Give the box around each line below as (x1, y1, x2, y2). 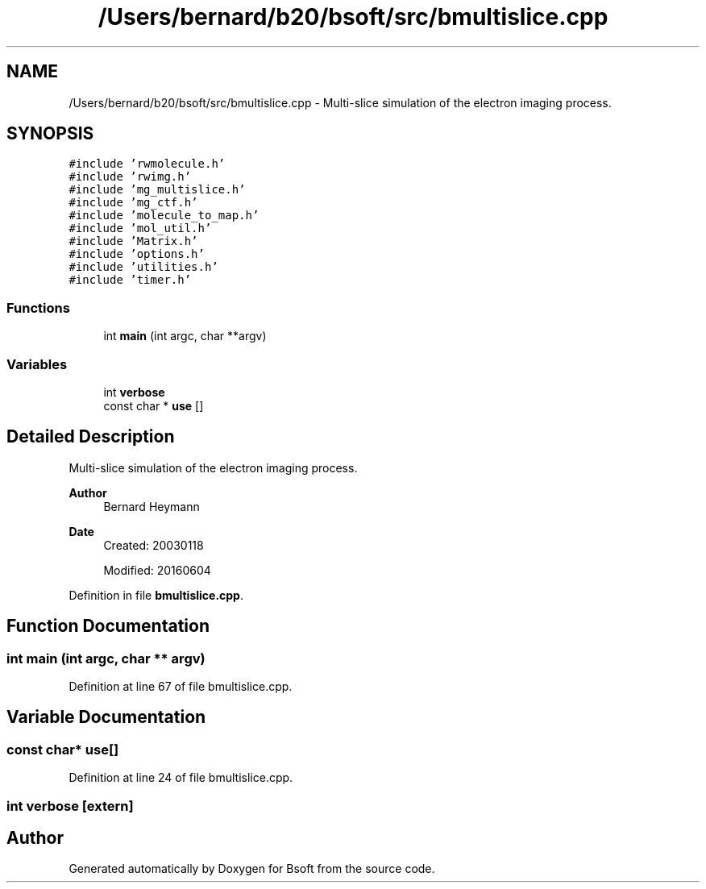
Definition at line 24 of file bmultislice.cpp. (69, 771, 293, 785)
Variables (6, 355, 68, 372)
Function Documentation (6, 616, 210, 637)
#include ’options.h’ (69, 247, 205, 261)
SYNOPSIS (6, 123, 94, 144)
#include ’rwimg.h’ (69, 170, 192, 184)
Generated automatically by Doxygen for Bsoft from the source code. (69, 862, 435, 876)
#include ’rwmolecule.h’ (69, 157, 226, 171)
